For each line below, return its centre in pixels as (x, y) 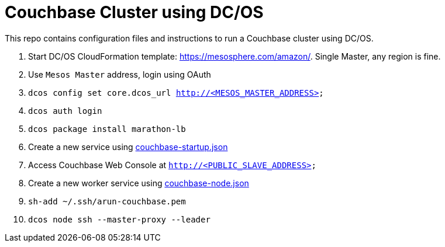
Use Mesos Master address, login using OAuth (120, 74)
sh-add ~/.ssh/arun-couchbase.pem (107, 201)
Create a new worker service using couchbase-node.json (139, 183)
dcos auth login (65, 111)
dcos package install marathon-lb (107, 129)
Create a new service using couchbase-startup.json (128, 147)
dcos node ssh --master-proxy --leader (119, 219)
